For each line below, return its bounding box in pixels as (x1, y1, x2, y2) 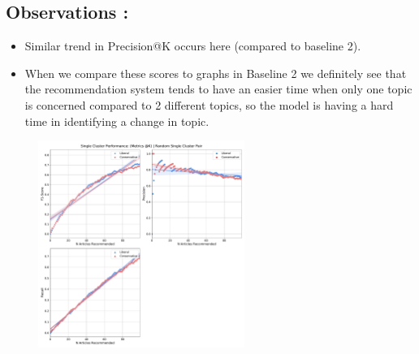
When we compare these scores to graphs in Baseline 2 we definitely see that (24, 64, 407, 81)
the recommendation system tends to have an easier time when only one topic (24, 80, 413, 97)
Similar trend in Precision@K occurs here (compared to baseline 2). (24, 37, 361, 54)
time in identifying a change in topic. (24, 112, 209, 129)
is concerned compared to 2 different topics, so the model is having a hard (24, 96, 394, 113)
